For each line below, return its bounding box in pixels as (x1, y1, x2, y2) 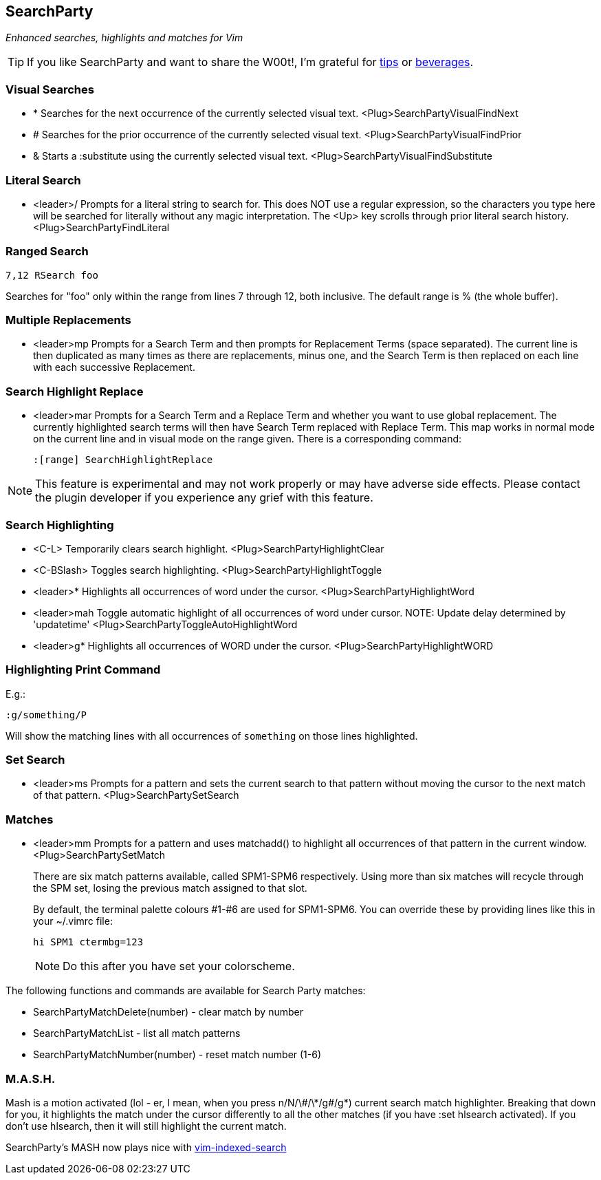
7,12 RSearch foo (6, 269, 98, 281)
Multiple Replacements (6, 313, 131, 328)
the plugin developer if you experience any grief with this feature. (35, 491, 373, 505)
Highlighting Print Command (6, 663, 161, 677)
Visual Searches (6, 82, 94, 96)
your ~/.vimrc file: (33, 915, 113, 927)
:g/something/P (6, 709, 87, 720)
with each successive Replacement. (33, 361, 195, 374)
